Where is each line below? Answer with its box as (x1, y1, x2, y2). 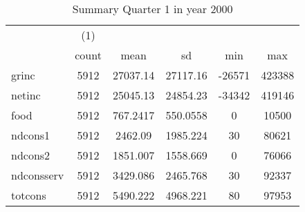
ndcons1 (11, 127, 50, 143)
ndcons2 (11, 147, 50, 163)
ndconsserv (11, 167, 64, 183)
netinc (11, 87, 41, 103)
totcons (11, 187, 46, 203)
